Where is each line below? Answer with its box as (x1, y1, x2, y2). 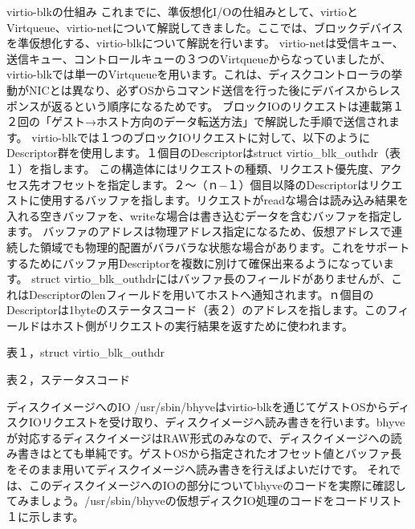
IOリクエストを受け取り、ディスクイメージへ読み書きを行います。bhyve (28, 414, 405, 430)
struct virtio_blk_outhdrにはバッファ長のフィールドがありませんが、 (31, 270, 392, 287)
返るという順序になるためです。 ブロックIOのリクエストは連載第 (51, 97, 393, 114)
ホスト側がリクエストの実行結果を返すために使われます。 (51, 317, 353, 333)
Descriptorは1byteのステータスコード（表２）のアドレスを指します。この (6, 301, 387, 318)
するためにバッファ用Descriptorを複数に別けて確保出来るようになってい (6, 254, 384, 271)
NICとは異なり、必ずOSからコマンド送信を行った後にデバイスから (28, 81, 379, 98)
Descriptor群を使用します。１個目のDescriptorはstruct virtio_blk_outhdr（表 (6, 144, 401, 161)
